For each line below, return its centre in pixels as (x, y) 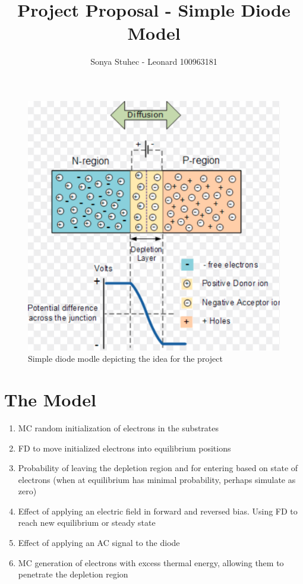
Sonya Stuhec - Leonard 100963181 (154, 61)
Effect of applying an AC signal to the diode (99, 543)
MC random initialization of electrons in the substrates (119, 427)
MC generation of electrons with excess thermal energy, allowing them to (151, 562)
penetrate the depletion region (73, 574)
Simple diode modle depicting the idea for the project (125, 359)
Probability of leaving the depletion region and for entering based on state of (158, 468)
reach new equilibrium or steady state (87, 523)
